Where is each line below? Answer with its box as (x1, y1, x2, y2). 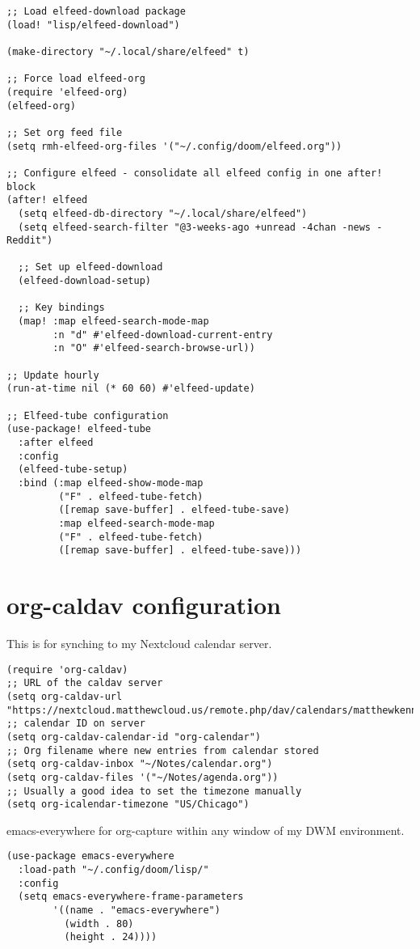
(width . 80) (64, 917, 134, 930)
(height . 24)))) (64, 931, 157, 943)
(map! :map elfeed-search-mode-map (18, 316, 209, 328)
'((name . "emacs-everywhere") (52, 905, 220, 917)
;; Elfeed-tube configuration (6, 409, 169, 422)
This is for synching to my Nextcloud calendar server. (6, 635, 272, 652)
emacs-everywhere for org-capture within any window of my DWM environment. (6, 821, 405, 838)
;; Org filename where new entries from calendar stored (6, 744, 319, 756)
